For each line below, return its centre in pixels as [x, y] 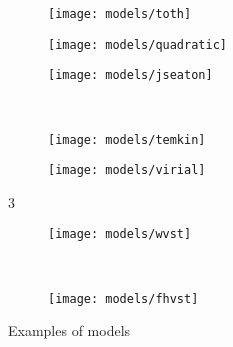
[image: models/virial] [127, 170]
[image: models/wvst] [120, 234]
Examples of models [69, 330]
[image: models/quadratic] [137, 44]
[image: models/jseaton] [130, 75]
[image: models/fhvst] [123, 298]
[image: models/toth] [120, 14]
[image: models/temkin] [127, 139]
